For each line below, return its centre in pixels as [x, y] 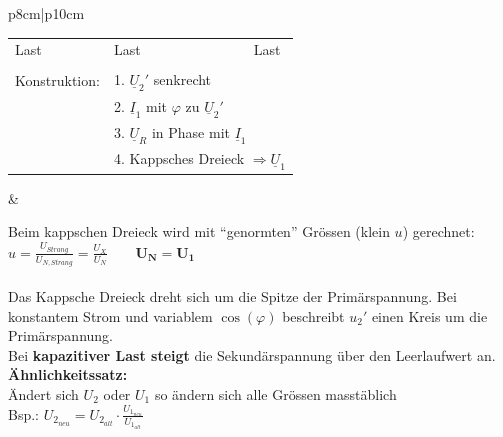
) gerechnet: [438, 231]
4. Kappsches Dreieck [179, 158]
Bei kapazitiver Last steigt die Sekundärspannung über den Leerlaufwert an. [252, 354]
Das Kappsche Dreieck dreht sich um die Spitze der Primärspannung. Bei [232, 295]
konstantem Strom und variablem [110, 315]
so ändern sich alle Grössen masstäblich [275, 393]
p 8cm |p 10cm [46, 13]
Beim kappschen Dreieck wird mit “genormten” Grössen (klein [199, 231]
